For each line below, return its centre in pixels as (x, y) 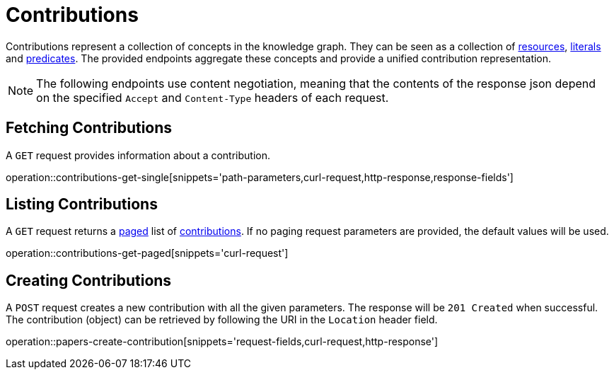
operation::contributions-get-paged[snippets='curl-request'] (147, 253)
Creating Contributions (89, 280)
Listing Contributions (82, 204)
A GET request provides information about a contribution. (138, 155)
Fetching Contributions (89, 128)
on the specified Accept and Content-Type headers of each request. (213, 97)
